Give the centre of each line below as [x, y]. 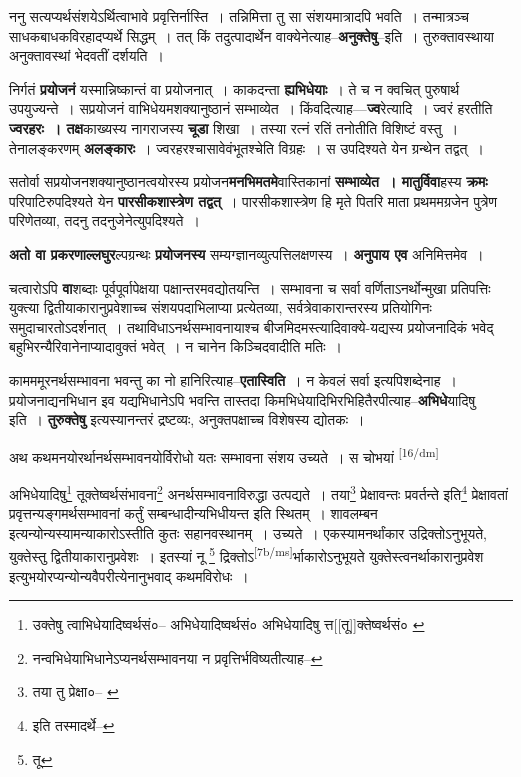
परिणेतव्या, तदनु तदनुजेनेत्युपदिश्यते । [104, 220]
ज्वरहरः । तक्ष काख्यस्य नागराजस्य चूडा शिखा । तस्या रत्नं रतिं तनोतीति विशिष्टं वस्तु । [234, 127]
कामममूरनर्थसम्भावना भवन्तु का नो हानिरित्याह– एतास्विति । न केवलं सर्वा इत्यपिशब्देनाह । [233, 379]
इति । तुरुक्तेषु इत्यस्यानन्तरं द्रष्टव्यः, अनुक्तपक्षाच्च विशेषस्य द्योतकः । [187, 419]
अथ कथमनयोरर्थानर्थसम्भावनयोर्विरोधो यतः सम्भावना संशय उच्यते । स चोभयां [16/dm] [224, 455]
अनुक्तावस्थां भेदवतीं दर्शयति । [86, 55]
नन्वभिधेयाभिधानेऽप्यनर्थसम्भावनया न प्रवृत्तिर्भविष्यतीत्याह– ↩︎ [177, 657]
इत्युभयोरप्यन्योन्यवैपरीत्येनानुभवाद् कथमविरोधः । [129, 575]
